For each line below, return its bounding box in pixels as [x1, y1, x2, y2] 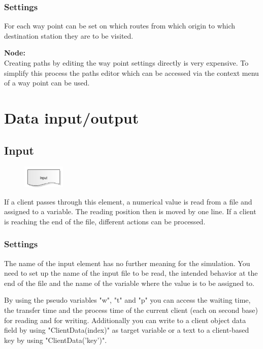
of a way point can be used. [4, 77, 90, 88]
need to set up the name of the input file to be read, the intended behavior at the [4, 268, 258, 278]
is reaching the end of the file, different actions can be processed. [4, 216, 206, 226]
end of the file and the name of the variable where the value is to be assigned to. [4, 277, 254, 288]
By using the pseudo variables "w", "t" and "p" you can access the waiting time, [4, 295, 251, 305]
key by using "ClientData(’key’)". [4, 334, 107, 345]
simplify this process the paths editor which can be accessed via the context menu [4, 67, 259, 78]
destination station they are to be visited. [4, 30, 134, 41]
